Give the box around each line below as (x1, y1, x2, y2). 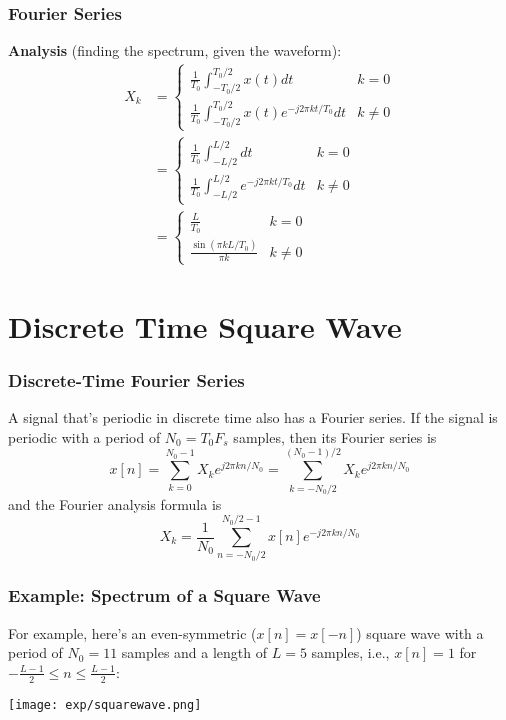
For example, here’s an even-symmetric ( (8, 622, 257, 643)
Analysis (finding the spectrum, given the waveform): (8, 40, 342, 61)
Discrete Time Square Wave (8, 305, 402, 346)
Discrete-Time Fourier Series (8, 367, 245, 392)
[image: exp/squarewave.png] (8, 697, 202, 712)
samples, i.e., (311, 642, 390, 663)
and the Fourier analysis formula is (8, 493, 222, 514)
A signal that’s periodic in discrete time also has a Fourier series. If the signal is (8, 407, 498, 428)
